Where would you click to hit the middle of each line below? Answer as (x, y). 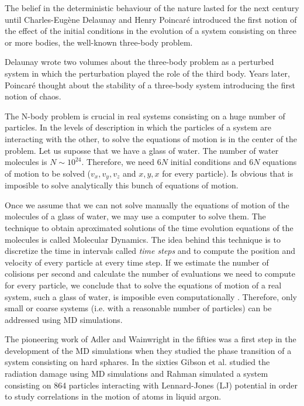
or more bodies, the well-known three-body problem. (99, 42)
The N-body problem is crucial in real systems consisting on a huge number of (145, 116)
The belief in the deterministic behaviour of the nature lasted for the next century (152, 8)
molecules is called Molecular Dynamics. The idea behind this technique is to (143, 239)
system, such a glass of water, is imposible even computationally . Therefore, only (151, 296)
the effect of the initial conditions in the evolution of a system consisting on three (151, 31)
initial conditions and (208, 162)
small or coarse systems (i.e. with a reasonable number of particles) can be (138, 308)
